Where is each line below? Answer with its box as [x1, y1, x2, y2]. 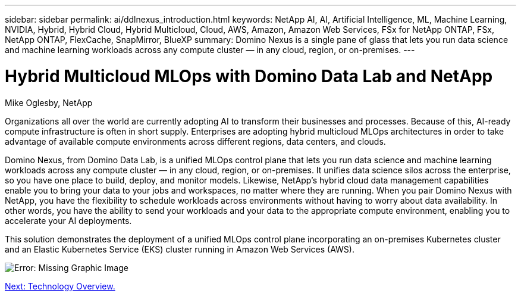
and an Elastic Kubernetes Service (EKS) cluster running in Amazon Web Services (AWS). [5, 244, 354, 254]
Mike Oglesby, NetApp [5, 97, 93, 108]
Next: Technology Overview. [5, 281, 115, 291]
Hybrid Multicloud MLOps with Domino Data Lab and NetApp [5, 66, 493, 86]
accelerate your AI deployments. [5, 215, 132, 226]
